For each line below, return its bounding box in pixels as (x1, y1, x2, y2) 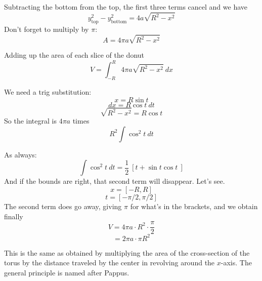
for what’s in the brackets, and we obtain (130, 201, 258, 211)
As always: (4, 149, 37, 159)
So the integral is (4, 115, 57, 126)
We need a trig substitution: (4, 87, 92, 97)
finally (4, 211, 23, 221)
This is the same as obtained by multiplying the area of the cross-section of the (4, 247, 250, 258)
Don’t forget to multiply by (4, 24, 89, 34)
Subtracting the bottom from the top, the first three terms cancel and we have (4, 2, 247, 12)
